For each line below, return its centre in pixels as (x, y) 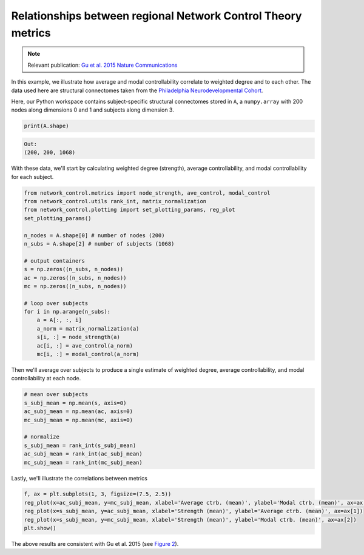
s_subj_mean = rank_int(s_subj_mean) (80, 445)
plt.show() (40, 528)
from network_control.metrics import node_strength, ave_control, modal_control (147, 193)
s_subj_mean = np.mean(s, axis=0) (75, 403)
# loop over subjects (56, 303)
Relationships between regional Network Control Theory (157, 16)
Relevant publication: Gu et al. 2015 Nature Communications (103, 65)
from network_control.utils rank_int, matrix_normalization (115, 201)
